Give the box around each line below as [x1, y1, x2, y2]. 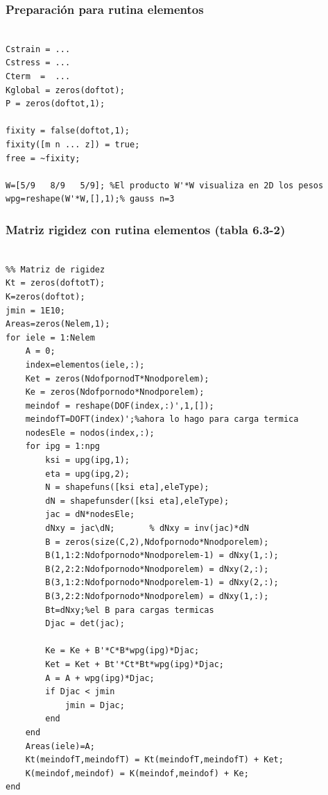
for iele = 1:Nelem [6, 332, 95, 343]
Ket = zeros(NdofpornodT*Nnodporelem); [25, 373, 209, 384]
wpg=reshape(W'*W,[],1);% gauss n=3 [6, 194, 175, 204]
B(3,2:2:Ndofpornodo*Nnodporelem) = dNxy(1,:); [45, 591, 269, 601]
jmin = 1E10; [6, 305, 65, 315]
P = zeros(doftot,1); [6, 99, 105, 109]
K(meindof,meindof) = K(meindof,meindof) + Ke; [25, 768, 249, 778]
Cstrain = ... [6, 44, 71, 54]
